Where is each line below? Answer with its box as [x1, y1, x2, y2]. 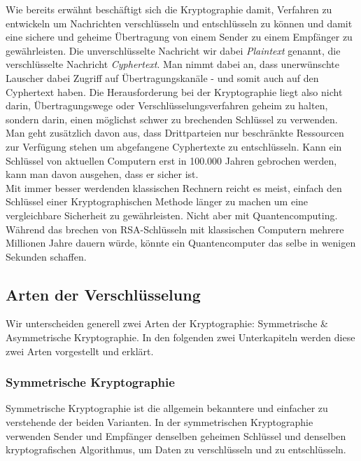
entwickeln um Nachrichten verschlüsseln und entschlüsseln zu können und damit [6, 15, 353, 30]
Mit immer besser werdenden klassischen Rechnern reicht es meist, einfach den [6, 180, 342, 195]
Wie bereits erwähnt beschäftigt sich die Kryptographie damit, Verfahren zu [6, 2, 332, 16]
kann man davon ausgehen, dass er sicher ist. [6, 167, 199, 181]
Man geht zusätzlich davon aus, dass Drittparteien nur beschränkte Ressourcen [6, 125, 344, 140]
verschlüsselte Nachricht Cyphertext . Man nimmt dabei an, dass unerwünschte [6, 57, 339, 71]
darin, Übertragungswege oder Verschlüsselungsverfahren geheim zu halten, [6, 98, 328, 113]
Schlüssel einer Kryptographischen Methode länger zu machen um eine [6, 194, 309, 209]
